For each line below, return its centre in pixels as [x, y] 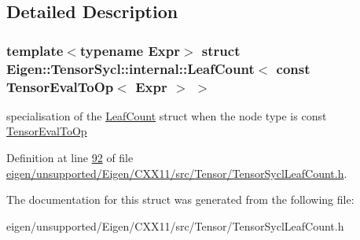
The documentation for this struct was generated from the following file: [180, 199]
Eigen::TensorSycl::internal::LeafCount [130, 68]
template [35, 50]
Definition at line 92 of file [70, 158]
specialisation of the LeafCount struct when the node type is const [167, 115]
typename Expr [130, 50]
